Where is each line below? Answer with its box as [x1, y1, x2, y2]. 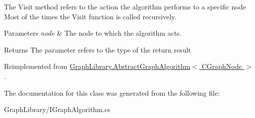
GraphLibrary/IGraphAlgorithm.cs [4, 104, 111, 115]
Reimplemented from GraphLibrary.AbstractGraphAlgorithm [4, 61, 191, 71]
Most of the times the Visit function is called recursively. [4, 11, 177, 21]
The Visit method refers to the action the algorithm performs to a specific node [4, 1, 246, 11]
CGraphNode [201, 61, 242, 71]
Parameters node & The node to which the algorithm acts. [4, 28, 182, 38]
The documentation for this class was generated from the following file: [4, 87, 220, 98]
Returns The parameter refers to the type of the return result [4, 44, 191, 55]
